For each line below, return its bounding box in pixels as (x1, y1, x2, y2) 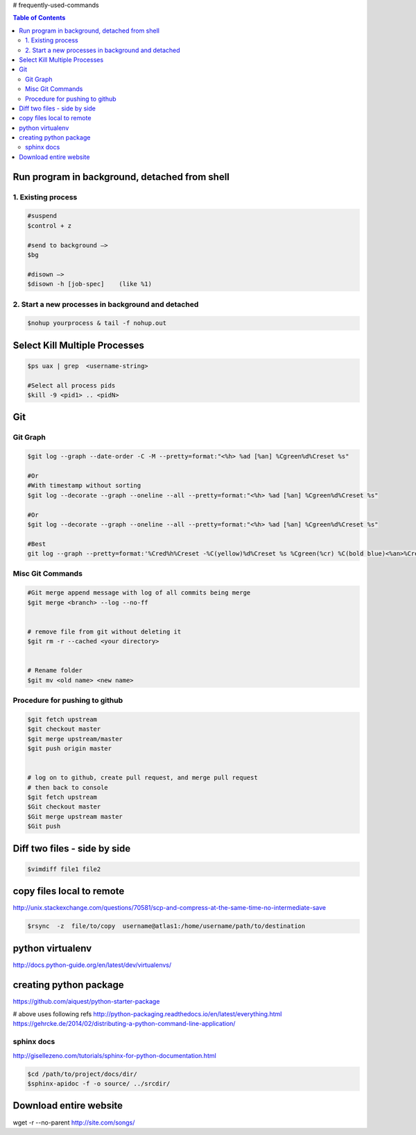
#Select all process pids (27, 381, 116, 389)
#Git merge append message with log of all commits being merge (27, 589, 251, 597)
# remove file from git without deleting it (27, 627, 182, 636)
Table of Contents (12, 14, 66, 22)
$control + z (27, 222, 72, 229)
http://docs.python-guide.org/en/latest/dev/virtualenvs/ (12, 961, 172, 969)
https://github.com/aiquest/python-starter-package (12, 997, 160, 1005)
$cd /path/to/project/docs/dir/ (27, 1070, 138, 1078)
